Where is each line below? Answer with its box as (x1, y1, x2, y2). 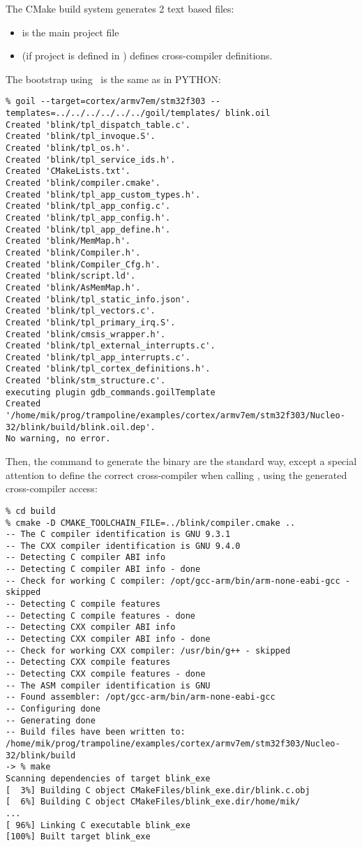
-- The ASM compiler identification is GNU (6, 680, 211, 691)
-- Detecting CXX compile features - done (6, 669, 206, 679)
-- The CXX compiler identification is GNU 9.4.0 (6, 540, 241, 551)
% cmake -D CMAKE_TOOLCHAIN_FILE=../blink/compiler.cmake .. (6, 517, 296, 528)
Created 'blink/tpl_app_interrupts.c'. (6, 352, 190, 362)
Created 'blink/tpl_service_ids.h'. (6, 154, 176, 165)
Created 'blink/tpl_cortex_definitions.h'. (6, 364, 211, 374)
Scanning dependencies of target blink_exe (6, 773, 211, 783)
